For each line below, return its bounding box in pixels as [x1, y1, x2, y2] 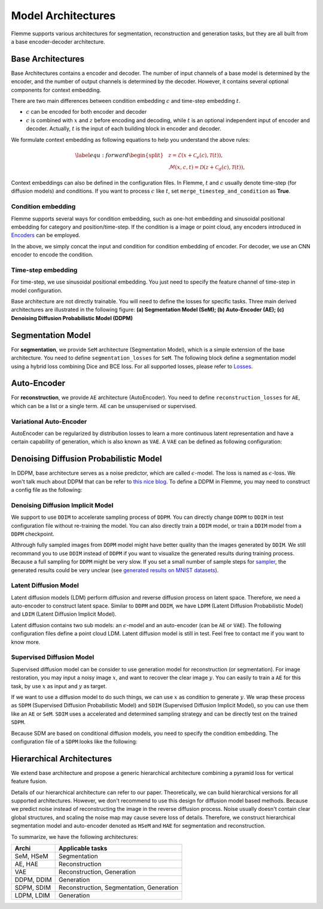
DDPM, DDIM [14, 875, 52, 884]
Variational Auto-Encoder [11, 417, 87, 425]
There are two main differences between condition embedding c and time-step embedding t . [11, 98, 240, 105]
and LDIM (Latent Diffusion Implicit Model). [11, 610, 117, 618]
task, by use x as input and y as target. [11, 682, 107, 689]
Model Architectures [11, 9, 116, 22]
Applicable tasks [58, 844, 108, 852]
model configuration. [11, 287, 63, 294]
